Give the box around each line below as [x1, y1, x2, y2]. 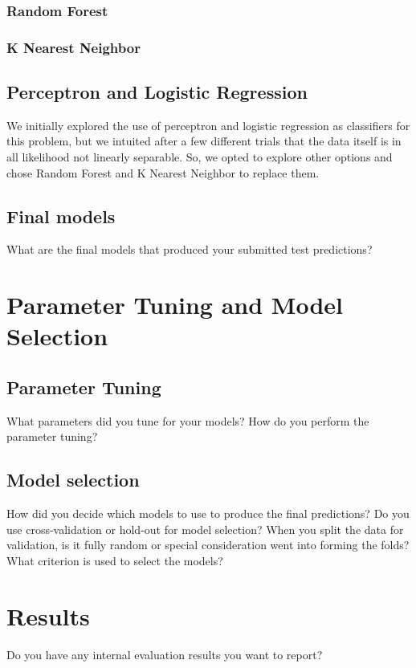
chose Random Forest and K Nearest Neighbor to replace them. [6, 164, 320, 181]
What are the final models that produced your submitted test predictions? [6, 241, 373, 258]
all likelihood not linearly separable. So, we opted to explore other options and [6, 149, 393, 165]
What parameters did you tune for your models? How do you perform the [6, 412, 369, 429]
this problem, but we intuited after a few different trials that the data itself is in [6, 132, 402, 149]
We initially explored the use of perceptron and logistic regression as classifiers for [6, 116, 410, 133]
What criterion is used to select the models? [6, 552, 223, 568]
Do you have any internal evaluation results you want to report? [6, 646, 323, 662]
